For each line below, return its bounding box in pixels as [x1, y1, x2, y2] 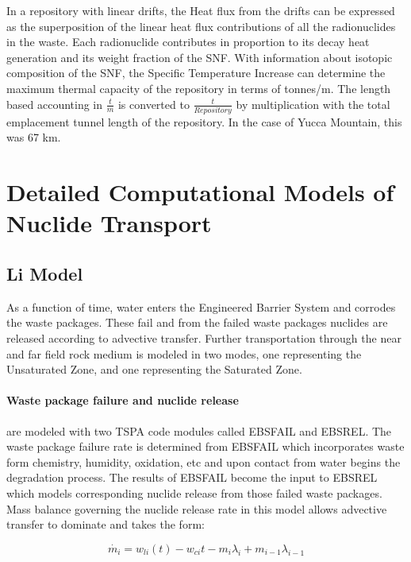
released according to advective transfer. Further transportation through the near [6, 330, 401, 347]
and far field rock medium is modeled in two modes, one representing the [6, 345, 362, 362]
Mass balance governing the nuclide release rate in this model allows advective [6, 500, 387, 517]
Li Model [6, 262, 83, 286]
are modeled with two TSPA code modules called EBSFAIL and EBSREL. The [6, 422, 392, 439]
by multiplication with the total [236, 95, 390, 112]
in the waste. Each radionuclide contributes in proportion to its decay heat [6, 33, 370, 50]
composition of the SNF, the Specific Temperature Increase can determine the [6, 64, 386, 81]
